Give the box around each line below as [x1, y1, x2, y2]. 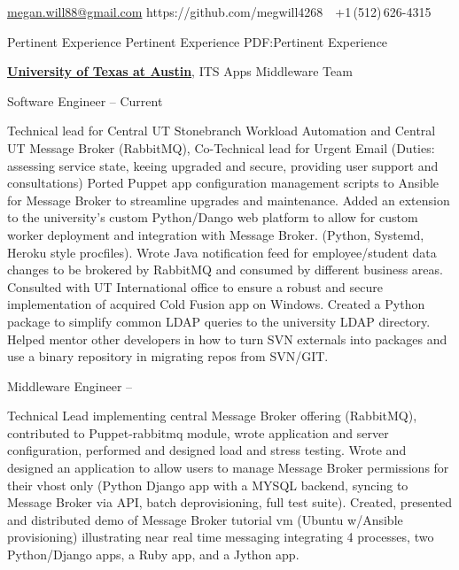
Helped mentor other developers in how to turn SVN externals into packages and [7, 329, 447, 348]
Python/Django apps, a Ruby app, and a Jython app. [7, 545, 300, 564]
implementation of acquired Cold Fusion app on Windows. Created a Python [7, 295, 425, 313]
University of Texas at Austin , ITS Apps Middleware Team [7, 62, 353, 81]
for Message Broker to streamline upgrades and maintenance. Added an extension [7, 190, 450, 209]
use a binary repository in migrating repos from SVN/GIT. [7, 347, 329, 366]
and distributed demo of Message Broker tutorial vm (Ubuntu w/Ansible [7, 510, 403, 528]
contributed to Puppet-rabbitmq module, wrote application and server [7, 423, 389, 442]
